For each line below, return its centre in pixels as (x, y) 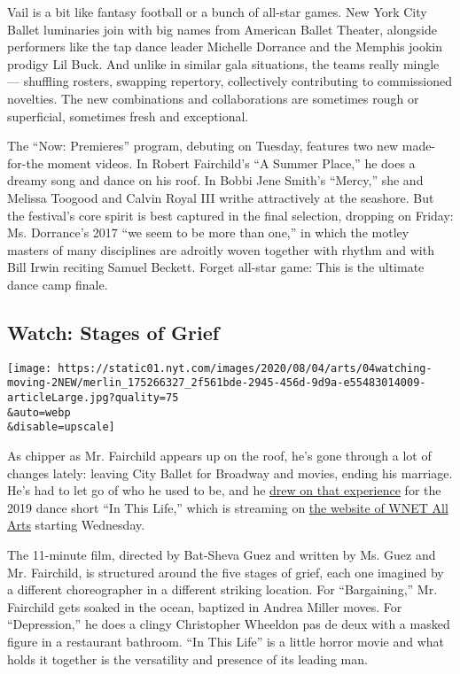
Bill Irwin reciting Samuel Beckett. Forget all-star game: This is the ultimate (216, 267)
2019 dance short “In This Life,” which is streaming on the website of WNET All (228, 507)
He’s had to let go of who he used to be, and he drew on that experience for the (224, 490)
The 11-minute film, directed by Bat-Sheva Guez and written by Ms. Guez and (222, 554)
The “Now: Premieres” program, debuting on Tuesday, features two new (203, 146)
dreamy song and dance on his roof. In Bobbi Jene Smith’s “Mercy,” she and (215, 180)
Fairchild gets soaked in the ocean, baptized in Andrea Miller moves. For (205, 606)
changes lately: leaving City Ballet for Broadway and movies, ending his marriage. (230, 473)
